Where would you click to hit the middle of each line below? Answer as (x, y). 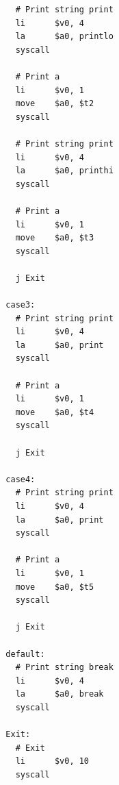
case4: (21, 479)
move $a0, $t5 (55, 587)
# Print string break (64, 668)
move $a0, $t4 (55, 412)
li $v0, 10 (52, 761)
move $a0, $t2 (55, 104)
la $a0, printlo (64, 37)
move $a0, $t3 (55, 238)
